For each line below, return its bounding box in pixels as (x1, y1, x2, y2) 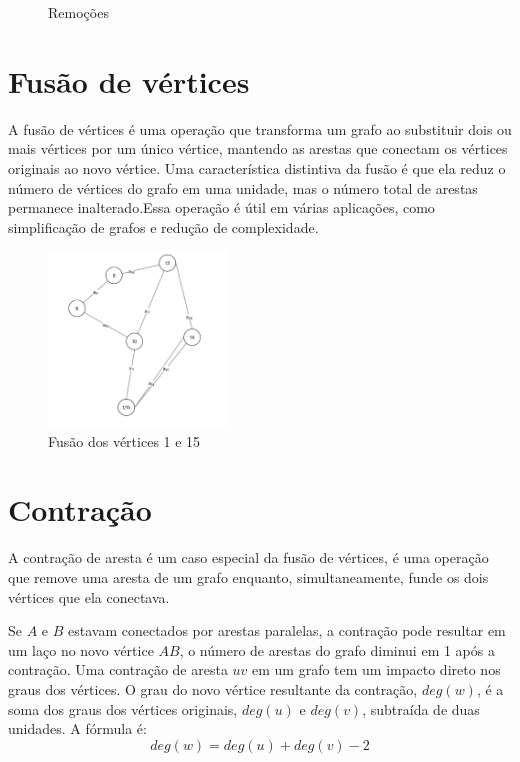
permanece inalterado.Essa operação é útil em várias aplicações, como (8, 197, 435, 218)
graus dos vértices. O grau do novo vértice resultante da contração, (8, 678, 418, 699)
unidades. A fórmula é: (8, 718, 147, 739)
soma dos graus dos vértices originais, (8, 698, 238, 719)
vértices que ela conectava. (8, 586, 170, 607)
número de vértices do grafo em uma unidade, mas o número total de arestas (8, 177, 478, 198)
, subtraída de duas (362, 698, 480, 719)
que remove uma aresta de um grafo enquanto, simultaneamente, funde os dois (8, 567, 489, 588)
